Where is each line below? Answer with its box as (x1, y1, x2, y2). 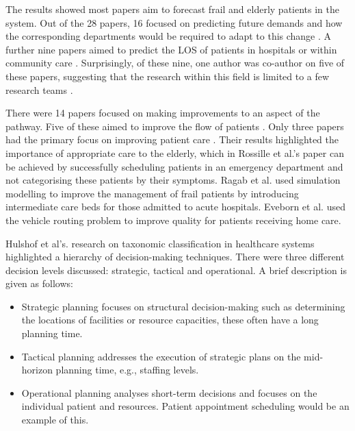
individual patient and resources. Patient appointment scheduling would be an (21, 399, 350, 413)
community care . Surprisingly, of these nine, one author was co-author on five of (5, 56, 345, 70)
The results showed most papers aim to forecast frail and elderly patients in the (5, 2, 339, 16)
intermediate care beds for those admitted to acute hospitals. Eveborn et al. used (5, 199, 345, 214)
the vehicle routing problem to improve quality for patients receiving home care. (5, 212, 341, 227)
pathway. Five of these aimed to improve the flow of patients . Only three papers (5, 119, 344, 133)
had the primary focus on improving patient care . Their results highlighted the (5, 132, 339, 147)
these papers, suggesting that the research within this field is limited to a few (5, 69, 330, 83)
